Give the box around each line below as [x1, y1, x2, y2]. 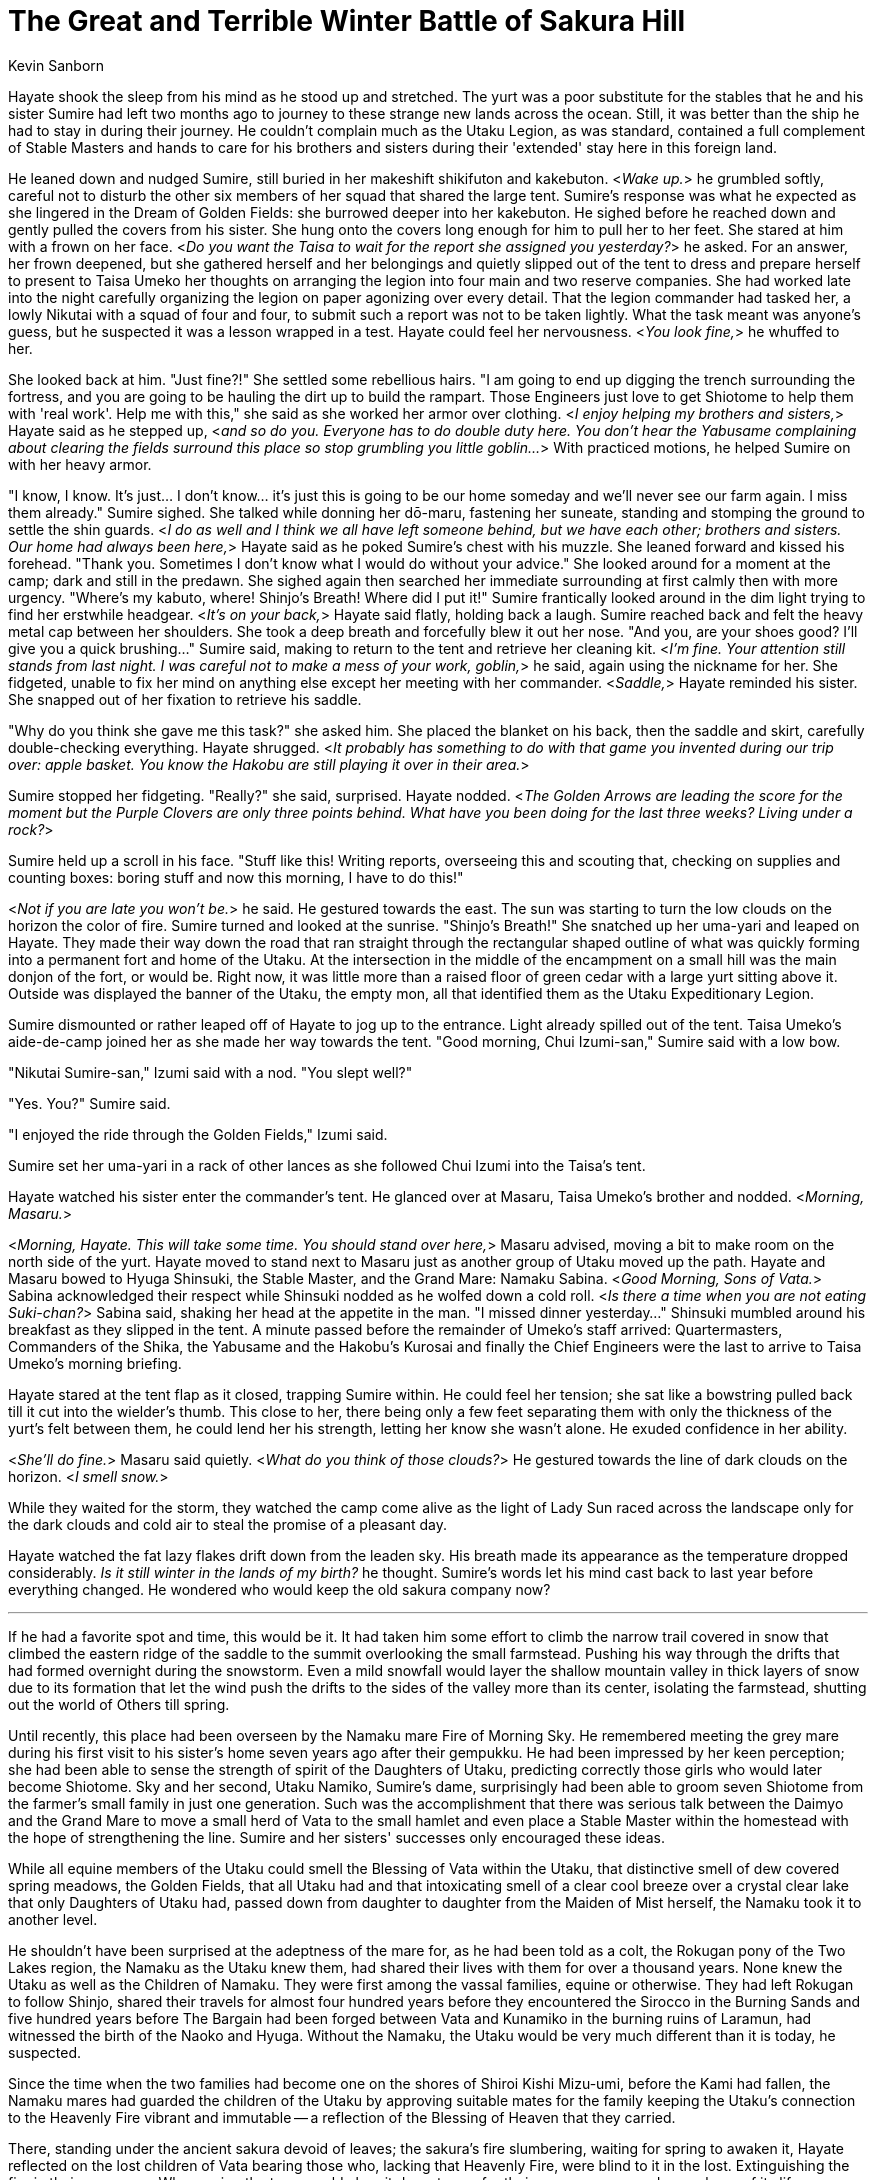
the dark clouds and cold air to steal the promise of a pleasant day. [8, 1515, 448, 1533]
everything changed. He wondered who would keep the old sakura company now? [8, 1580, 551, 1598]
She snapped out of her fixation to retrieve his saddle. [8, 690, 362, 708]
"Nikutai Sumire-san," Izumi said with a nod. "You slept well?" [8, 1063, 413, 1081]
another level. [8, 1910, 98, 1928]
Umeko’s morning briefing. [8, 1354, 182, 1372]
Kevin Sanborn [8, 56, 105, 74]
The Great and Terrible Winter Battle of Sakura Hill [8, 4, 686, 38]
